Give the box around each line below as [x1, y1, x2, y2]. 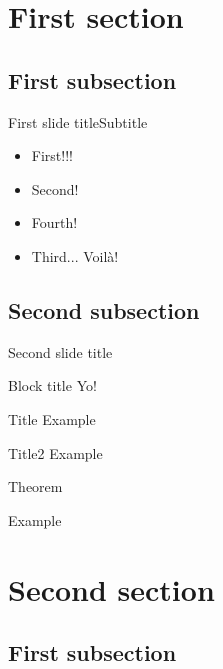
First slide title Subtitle [8, 111, 148, 132]
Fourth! [31, 212, 78, 233]
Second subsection [8, 294, 200, 325]
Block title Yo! [8, 375, 97, 396]
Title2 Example [8, 442, 103, 463]
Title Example [8, 408, 96, 429]
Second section [8, 568, 215, 609]
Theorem [8, 476, 63, 497]
